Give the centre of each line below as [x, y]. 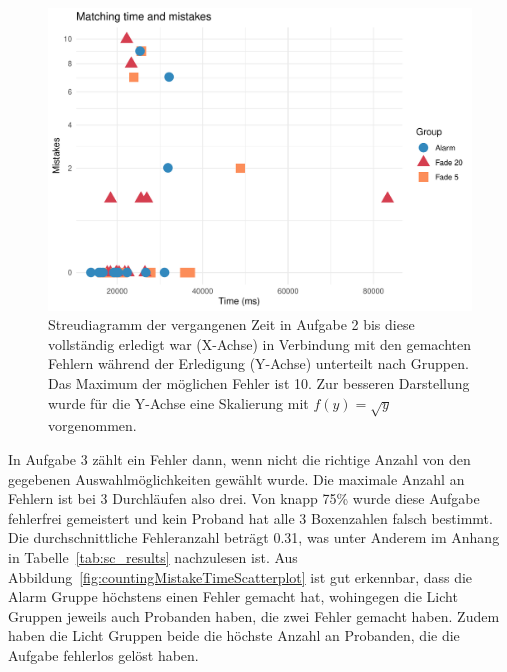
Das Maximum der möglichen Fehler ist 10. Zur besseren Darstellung [259, 383]
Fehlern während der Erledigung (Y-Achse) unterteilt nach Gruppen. [258, 363]
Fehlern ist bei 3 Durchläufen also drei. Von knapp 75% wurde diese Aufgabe [244, 498]
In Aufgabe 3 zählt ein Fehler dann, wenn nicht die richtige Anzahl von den [239, 459]
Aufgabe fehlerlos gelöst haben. [103, 654]
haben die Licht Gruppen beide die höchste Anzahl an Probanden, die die [234, 635]
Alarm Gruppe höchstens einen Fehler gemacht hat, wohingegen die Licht [233, 596]
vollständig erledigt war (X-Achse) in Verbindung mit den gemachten [259, 343]
